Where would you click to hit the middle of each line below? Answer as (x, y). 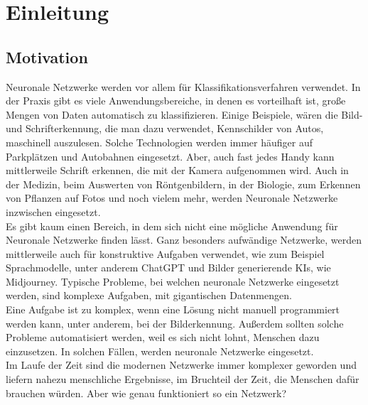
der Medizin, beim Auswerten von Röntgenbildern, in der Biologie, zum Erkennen (183, 184)
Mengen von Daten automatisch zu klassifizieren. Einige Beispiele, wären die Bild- (184, 114)
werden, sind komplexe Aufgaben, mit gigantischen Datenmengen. (149, 295)
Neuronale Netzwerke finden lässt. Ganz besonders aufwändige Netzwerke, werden (184, 240)
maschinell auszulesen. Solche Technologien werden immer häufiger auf (159, 142)
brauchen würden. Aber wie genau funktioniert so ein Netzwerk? (146, 393)
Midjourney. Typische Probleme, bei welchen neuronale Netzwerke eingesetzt (173, 281)
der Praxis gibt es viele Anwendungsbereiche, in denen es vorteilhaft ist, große (176, 101)
